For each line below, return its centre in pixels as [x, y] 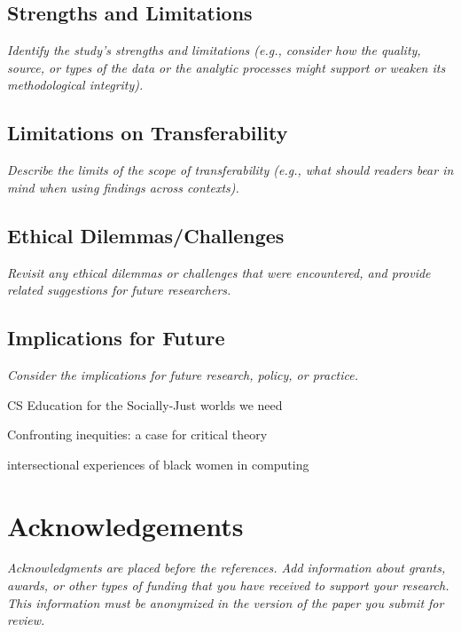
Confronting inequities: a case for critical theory [137, 434]
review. [26, 620]
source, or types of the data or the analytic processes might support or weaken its [227, 67]
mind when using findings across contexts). [123, 187]
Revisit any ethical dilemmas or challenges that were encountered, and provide [219, 272]
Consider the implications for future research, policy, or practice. [183, 374]
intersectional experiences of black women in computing [158, 464]
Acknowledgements [125, 525]
